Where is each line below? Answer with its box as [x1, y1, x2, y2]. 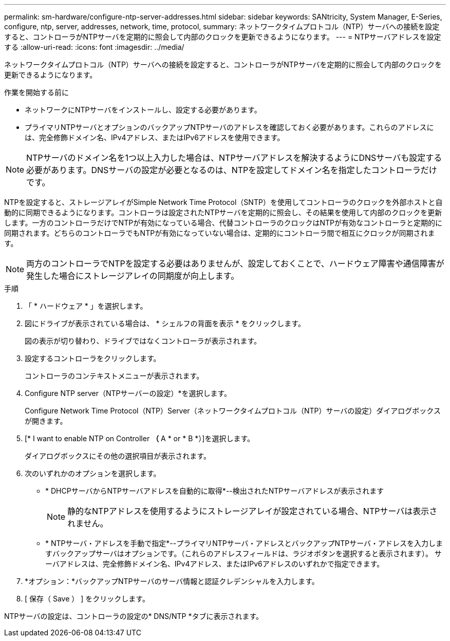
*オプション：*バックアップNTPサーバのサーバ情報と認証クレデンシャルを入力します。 [25, 577, 319, 586]
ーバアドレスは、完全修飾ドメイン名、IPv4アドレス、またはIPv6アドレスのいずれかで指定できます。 [45, 559, 384, 568]
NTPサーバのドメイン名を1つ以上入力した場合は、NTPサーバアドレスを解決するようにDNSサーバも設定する [26, 153, 442, 163]
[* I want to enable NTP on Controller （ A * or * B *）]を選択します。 [25, 434, 254, 443]
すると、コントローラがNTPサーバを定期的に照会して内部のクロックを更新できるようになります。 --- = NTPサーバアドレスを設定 [4, 32, 441, 41]
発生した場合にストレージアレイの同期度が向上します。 [26, 271, 239, 281]
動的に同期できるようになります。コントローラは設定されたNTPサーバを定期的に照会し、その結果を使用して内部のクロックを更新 [4, 208, 442, 217]
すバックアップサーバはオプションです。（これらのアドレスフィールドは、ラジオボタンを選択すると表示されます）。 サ [45, 549, 442, 558]
